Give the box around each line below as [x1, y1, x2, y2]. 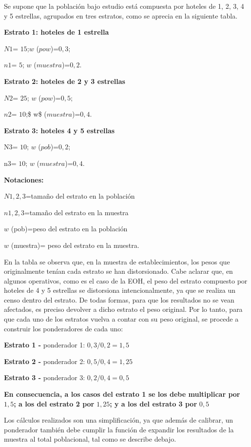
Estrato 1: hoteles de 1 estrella [4, 27, 109, 37]
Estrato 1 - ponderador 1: [4, 340, 85, 350]
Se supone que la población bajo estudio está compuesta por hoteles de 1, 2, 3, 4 [4, 1, 244, 11]
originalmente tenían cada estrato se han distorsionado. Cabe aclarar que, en [4, 266, 233, 276]
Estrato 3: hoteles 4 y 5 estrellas [4, 125, 115, 135]
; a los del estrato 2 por [14, 398, 95, 408]
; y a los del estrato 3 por [110, 398, 197, 408]
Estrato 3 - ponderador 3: [4, 372, 85, 383]
